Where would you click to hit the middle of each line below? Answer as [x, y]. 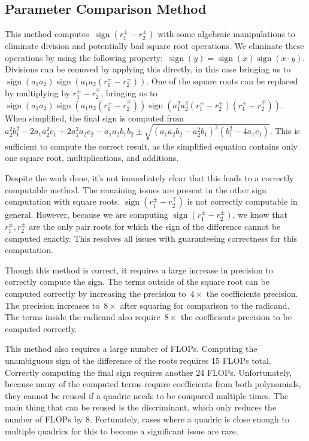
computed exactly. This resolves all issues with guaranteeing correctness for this [151, 238]
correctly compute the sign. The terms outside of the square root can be [137, 282]
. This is [285, 131]
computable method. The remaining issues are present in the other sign [136, 189]
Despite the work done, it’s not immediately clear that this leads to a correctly [149, 177]
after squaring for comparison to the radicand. [205, 305]
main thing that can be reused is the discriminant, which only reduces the [141, 407]
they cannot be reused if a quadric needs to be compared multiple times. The [147, 395]
